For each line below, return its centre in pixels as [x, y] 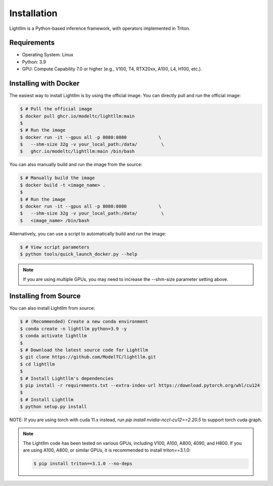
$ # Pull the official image [56, 109]
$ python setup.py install [53, 407]
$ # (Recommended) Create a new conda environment [84, 322]
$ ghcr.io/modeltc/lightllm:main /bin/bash [77, 151]
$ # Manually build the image [57, 178]
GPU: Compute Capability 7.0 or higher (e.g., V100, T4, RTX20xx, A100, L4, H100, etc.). [112, 69]
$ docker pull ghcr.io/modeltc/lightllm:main [77, 116]
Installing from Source [45, 296]
